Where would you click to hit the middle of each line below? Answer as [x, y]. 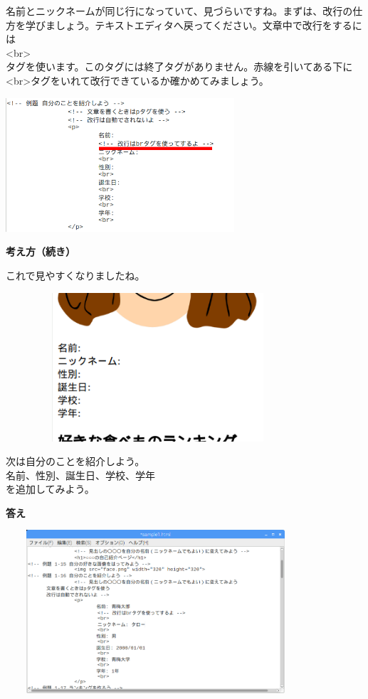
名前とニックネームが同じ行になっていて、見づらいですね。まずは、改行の [179, 11]
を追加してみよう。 [50, 489]
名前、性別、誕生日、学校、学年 [80, 475]
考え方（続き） [41, 251]
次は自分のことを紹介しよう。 [75, 461]
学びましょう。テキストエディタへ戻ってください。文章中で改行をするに [194, 25]
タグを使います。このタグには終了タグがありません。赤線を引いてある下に [179, 66]
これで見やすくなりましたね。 [75, 276]
